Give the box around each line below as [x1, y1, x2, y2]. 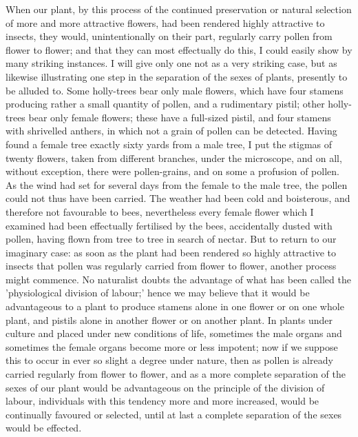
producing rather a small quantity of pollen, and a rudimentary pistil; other [6, 96, 325, 111]
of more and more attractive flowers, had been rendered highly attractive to [6, 15, 325, 30]
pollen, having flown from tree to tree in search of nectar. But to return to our [6, 232, 337, 246]
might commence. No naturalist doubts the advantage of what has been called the [6, 272, 351, 286]
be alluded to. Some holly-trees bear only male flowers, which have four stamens [6, 83, 344, 97]
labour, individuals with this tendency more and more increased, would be [6, 394, 319, 408]
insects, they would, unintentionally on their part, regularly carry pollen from [6, 29, 333, 43]
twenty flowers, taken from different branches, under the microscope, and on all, [6, 150, 342, 165]
